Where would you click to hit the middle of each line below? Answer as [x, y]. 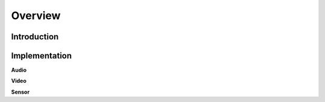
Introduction [35, 37]
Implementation [42, 56]
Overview [36, 16]
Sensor [20, 92]
